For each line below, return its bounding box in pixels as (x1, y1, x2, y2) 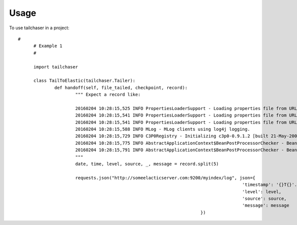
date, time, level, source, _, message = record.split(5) (75, 161, 219, 167)
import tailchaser (33, 64, 78, 69)
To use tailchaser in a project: (9, 25, 69, 31)
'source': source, (242, 196, 287, 201)
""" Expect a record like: (75, 92, 141, 98)
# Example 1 (33, 43, 63, 49)
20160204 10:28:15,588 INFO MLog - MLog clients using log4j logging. (75, 126, 250, 132)
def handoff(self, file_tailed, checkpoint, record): (54, 85, 188, 90)
